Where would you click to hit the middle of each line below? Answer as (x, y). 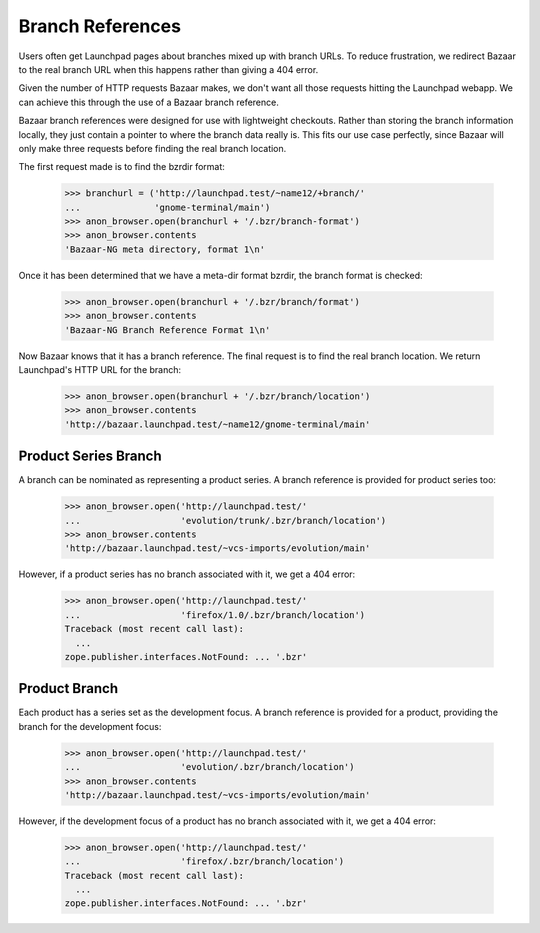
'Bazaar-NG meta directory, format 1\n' (164, 249)
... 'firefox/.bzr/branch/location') (204, 861)
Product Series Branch (90, 456)
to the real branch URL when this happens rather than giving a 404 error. (168, 69)
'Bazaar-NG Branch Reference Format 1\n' (167, 329)
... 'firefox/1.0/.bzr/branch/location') (215, 614)
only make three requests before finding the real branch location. (152, 148)
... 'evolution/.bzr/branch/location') (209, 767)
